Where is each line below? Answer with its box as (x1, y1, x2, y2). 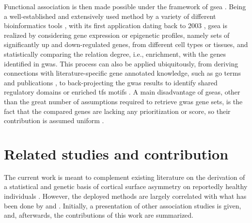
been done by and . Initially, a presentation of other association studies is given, (4, 200, 241, 210)
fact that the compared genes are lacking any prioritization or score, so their (4, 106, 231, 116)
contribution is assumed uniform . (4, 115, 104, 126)
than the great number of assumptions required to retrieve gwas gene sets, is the (4, 96, 243, 106)
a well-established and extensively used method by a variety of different (4, 11, 216, 21)
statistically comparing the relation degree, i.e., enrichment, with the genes (4, 48, 226, 59)
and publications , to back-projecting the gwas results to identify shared (4, 77, 218, 87)
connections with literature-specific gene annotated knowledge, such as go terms (4, 68, 241, 78)
